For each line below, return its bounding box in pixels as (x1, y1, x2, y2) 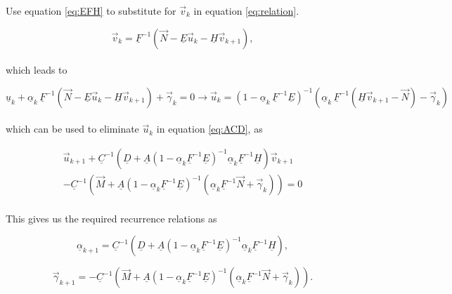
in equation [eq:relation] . (193, 4, 299, 18)
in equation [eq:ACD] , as (156, 121, 263, 136)
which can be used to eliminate (6, 121, 139, 136)
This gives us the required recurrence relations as (6, 211, 217, 225)
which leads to (6, 62, 67, 77)
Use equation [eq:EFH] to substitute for (6, 4, 176, 18)
